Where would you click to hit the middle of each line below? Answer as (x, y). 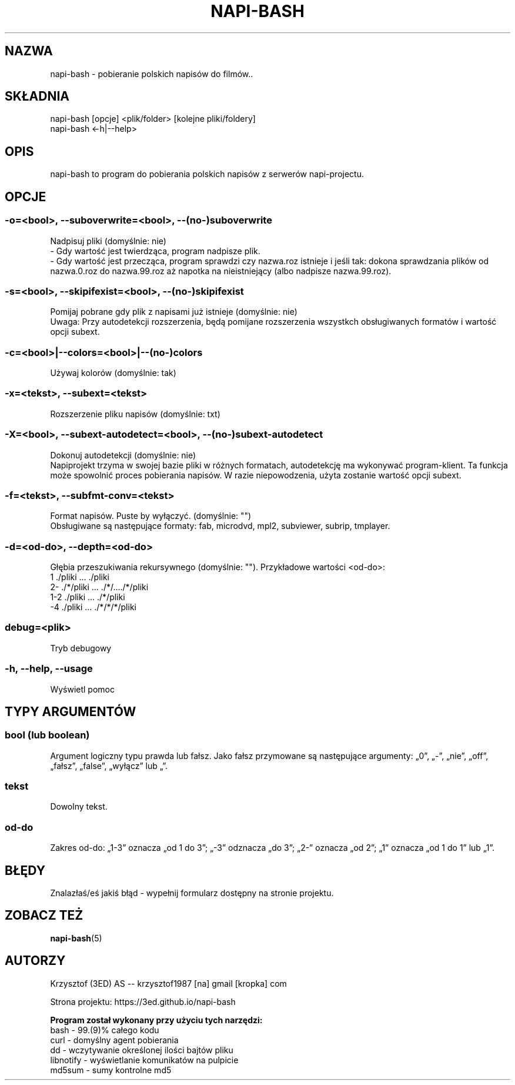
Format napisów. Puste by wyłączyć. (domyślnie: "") (151, 516)
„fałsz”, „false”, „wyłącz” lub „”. (109, 766)
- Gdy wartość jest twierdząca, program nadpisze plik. (155, 251)
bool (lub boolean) (47, 735)
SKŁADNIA (37, 96)
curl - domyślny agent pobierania (114, 1040)
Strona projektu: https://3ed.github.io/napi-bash (143, 1001)
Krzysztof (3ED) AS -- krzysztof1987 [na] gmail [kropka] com (168, 983)
